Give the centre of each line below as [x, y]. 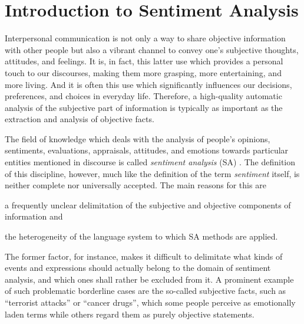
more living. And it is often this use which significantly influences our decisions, [148, 84]
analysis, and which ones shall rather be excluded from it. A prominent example [149, 279]
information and [34, 216]
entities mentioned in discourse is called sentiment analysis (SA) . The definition [150, 162]
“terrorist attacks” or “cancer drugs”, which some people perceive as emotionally [150, 302]
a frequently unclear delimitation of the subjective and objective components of [148, 204]
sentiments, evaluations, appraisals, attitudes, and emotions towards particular [147, 150]
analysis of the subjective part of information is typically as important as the [144, 107]
